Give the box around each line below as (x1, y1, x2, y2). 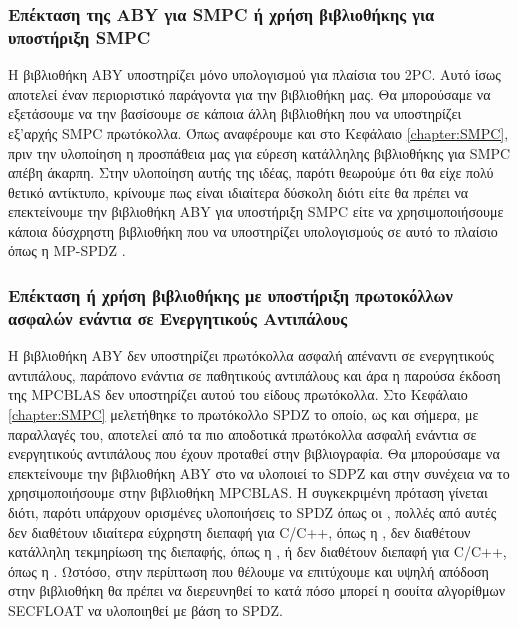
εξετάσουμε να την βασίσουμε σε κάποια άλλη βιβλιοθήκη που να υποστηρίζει (8, 103, 462, 124)
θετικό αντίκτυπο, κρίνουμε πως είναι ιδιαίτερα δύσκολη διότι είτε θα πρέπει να (8, 181, 469, 202)
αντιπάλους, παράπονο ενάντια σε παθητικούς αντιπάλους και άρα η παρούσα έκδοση (8, 364, 501, 385)
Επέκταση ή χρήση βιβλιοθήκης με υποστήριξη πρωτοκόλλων (8, 283, 453, 307)
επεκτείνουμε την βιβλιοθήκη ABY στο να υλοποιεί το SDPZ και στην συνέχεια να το (8, 462, 510, 483)
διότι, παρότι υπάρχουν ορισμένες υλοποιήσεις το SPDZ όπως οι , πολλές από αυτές (8, 501, 497, 522)
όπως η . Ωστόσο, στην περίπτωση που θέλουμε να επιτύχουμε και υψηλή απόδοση (8, 560, 489, 581)
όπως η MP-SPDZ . (8, 240, 126, 261)
